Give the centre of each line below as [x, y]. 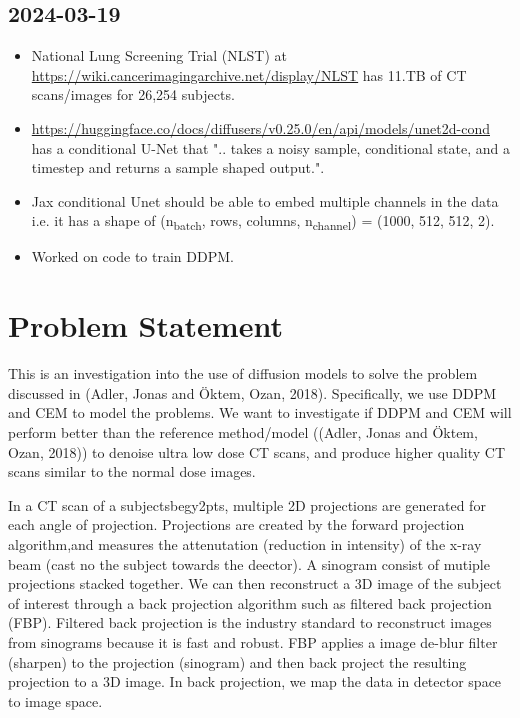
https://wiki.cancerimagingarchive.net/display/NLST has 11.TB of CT [249, 74]
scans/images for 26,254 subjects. [133, 94]
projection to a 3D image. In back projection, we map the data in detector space [255, 681]
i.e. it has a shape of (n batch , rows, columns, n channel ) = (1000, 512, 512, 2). [263, 222]
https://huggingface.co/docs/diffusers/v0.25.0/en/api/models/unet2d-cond [260, 127]
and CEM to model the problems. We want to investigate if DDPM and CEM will [260, 412]
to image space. [55, 700]
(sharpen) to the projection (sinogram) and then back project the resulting [237, 661]
